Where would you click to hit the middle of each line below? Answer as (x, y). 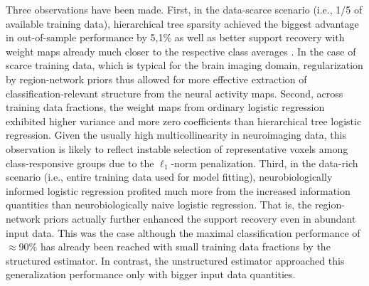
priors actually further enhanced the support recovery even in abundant (200, 218)
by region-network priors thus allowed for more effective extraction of (156, 79)
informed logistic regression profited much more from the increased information (178, 190)
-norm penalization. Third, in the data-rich (264, 163)
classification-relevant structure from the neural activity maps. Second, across (175, 93)
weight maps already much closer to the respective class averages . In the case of (181, 51)
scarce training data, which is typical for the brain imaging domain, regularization (184, 65)
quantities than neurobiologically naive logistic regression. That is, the (159, 205)
